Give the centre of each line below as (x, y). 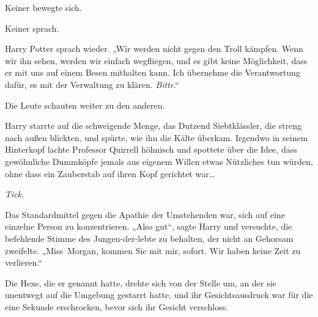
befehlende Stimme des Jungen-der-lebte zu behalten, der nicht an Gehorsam (149, 238)
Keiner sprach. (32, 28)
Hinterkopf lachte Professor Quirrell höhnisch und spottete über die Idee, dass (151, 149)
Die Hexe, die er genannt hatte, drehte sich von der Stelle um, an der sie (141, 282)
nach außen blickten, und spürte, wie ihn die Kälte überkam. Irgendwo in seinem (157, 137)
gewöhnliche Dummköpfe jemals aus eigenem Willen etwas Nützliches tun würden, (159, 161)
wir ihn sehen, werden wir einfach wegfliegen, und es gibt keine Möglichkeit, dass (156, 60)
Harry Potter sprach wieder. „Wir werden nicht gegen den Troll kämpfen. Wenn (154, 49)
